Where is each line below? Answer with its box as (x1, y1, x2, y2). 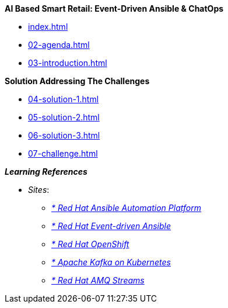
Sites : (28, 185, 50, 195)
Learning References (5, 167, 87, 177)
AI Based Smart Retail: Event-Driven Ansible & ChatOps (5, 4, 224, 13)
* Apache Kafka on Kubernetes (51, 257, 171, 267)
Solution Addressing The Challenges (5, 76, 150, 86)
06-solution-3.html (28, 130, 100, 140)
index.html (28, 22, 68, 32)
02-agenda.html (28, 40, 90, 50)
